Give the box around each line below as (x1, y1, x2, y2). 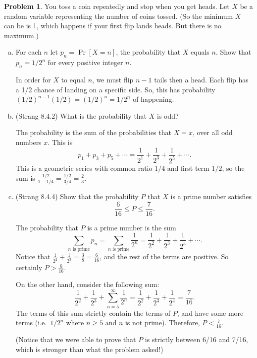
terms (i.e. (15, 317, 47, 328)
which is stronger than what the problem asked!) (15, 344, 163, 354)
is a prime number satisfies (170, 191, 252, 202)
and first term (167, 162, 209, 173)
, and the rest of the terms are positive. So (100, 251, 229, 262)
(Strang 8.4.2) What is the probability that (15, 110, 147, 121)
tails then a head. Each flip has (154, 74, 249, 84)
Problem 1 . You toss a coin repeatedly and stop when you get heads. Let (4, 1, 230, 11)
